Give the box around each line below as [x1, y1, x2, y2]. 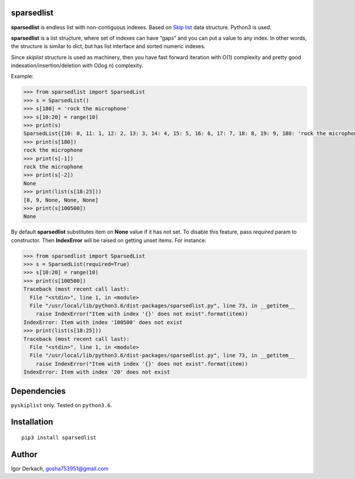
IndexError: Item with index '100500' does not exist [23, 319, 183, 325]
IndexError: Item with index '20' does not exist [23, 369, 170, 376]
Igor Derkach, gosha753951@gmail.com [11, 465, 109, 472]
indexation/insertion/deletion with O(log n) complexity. [11, 62, 144, 69]
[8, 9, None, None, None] [23, 196, 99, 203]
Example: [11, 73, 34, 80]
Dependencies [11, 386, 66, 396]
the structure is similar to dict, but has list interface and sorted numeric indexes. [11, 43, 206, 50]
